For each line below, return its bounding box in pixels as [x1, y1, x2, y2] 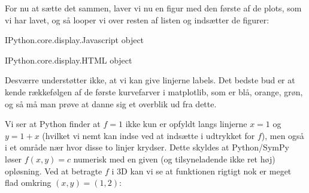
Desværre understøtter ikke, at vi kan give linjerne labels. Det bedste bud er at [5, 74, 295, 86]
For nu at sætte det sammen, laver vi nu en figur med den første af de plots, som [5, 2, 302, 14]
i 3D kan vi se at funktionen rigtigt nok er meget [111, 164, 292, 177]
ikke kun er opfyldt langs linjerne [125, 117, 247, 130]
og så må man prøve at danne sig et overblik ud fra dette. [5, 97, 217, 110]
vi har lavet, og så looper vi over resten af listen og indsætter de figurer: [5, 13, 269, 26]
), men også [261, 129, 304, 141]
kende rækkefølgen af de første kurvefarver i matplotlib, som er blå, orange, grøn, [5, 85, 303, 98]
